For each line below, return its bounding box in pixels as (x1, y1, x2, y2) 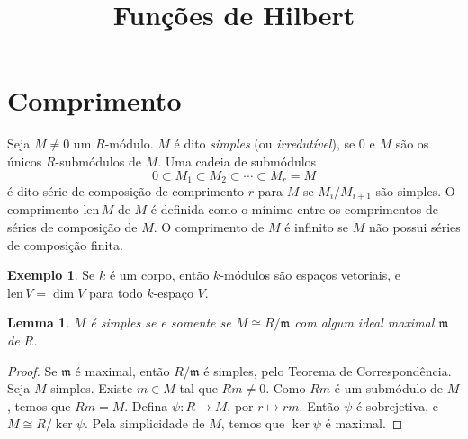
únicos (7, 151, 42, 170)
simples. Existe (50, 379, 133, 398)
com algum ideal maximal (294, 313, 435, 332)
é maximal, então (75, 361, 170, 380)
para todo (88, 282, 143, 301)
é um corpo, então (109, 265, 210, 284)
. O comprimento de (153, 218, 265, 236)
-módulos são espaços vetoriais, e (220, 265, 401, 284)
